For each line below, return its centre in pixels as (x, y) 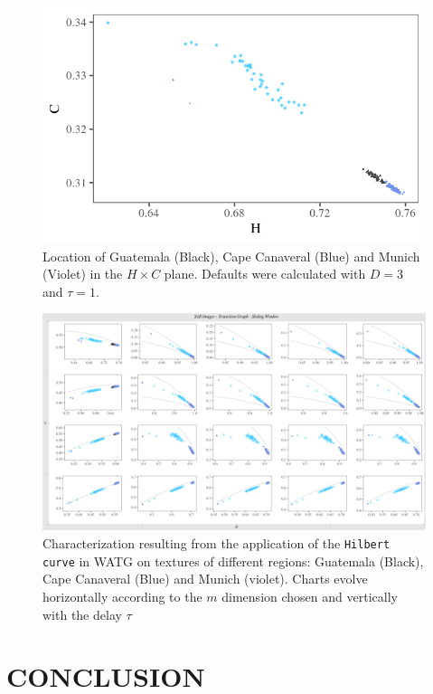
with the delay (82, 614)
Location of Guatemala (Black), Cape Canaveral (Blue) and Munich (231, 256)
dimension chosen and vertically (310, 596)
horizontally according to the (122, 596)
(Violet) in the (83, 274)
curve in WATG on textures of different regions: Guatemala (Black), (233, 561)
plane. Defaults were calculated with (265, 274)
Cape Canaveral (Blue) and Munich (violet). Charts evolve (205, 579)
